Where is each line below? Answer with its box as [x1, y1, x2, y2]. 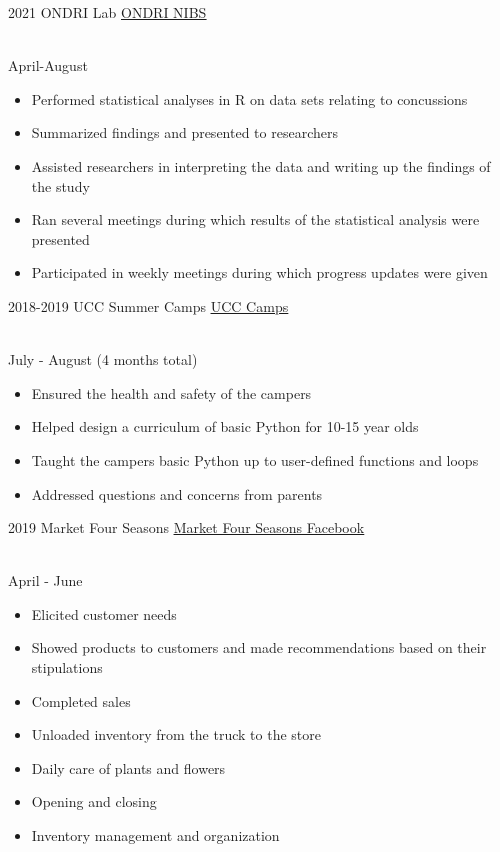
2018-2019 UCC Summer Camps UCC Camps [8, 295, 289, 316]
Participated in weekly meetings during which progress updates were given [31, 262, 488, 283]
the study [31, 175, 90, 196]
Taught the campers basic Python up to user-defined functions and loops [31, 449, 479, 470]
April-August [8, 55, 88, 76]
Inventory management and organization [31, 825, 280, 846]
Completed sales [31, 690, 131, 711]
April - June [8, 570, 83, 591]
